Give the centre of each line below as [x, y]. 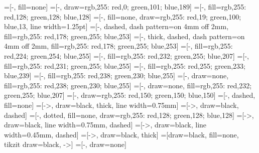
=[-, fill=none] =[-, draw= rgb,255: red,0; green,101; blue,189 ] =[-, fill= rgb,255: [125, 7]
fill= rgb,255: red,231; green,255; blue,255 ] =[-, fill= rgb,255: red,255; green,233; [125, 65]
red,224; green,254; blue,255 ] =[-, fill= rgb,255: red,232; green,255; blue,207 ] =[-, [126, 55]
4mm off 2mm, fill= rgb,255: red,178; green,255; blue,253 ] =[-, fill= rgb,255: [118, 46]
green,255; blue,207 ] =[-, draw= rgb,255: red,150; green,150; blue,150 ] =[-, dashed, [130, 95]
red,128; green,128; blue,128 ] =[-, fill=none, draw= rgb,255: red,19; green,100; [123, 16]
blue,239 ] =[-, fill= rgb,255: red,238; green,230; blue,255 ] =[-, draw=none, [116, 75]
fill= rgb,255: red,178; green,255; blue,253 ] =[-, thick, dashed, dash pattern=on [124, 36]
